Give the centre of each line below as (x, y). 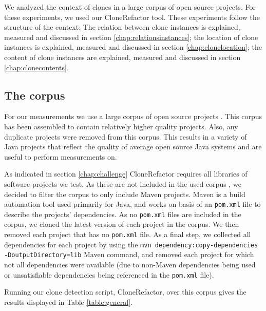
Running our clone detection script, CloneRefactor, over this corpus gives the (125, 292)
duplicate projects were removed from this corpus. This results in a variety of (126, 136)
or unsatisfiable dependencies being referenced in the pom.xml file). (109, 274)
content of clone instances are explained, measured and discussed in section (122, 57)
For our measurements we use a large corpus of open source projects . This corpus (133, 116)
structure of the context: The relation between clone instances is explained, (122, 27)
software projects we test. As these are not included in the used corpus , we (123, 183)
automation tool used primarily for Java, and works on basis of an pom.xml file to (132, 204)
